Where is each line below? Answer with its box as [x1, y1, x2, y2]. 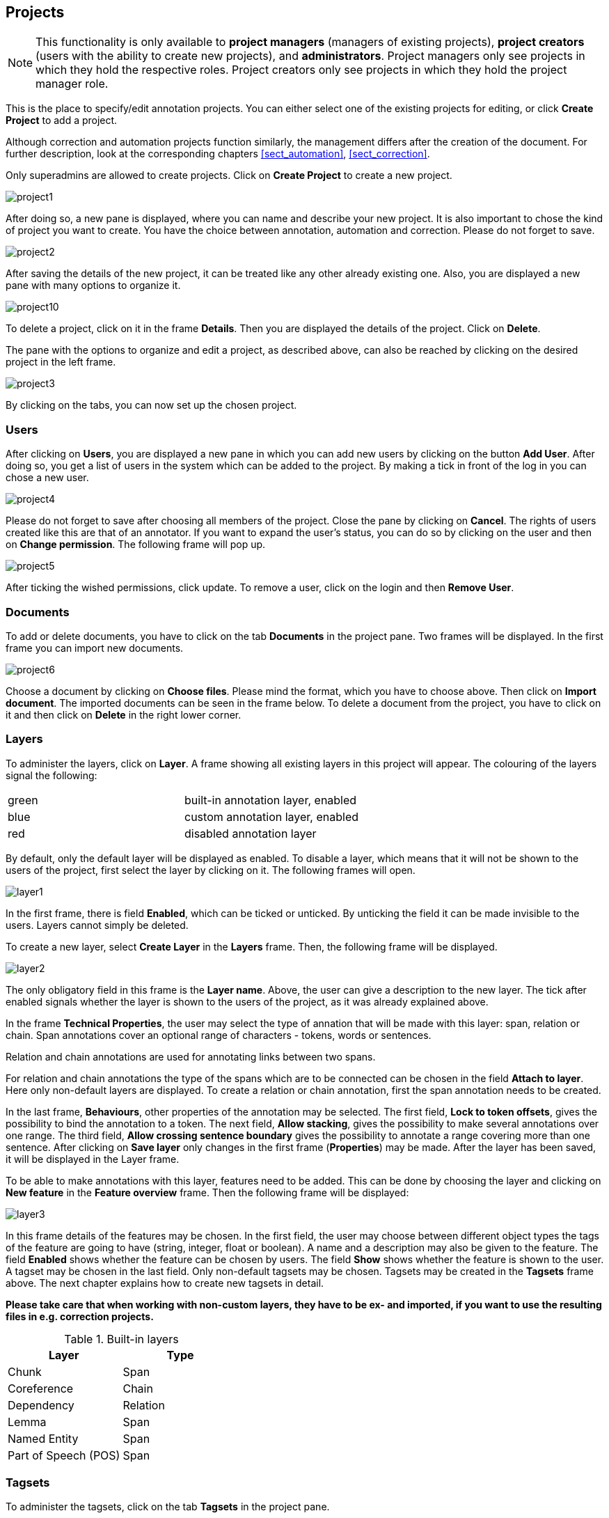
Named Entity [8, 1431, 79, 1446]
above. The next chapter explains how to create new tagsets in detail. [6, 1276, 324, 1289]
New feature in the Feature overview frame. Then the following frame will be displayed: [6, 1186, 409, 1198]
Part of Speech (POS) [8, 1448, 120, 1462]
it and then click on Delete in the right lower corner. [6, 708, 242, 721]
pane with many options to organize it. [6, 279, 181, 292]
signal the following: [6, 769, 97, 781]
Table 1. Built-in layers [64, 1331, 179, 1346]
